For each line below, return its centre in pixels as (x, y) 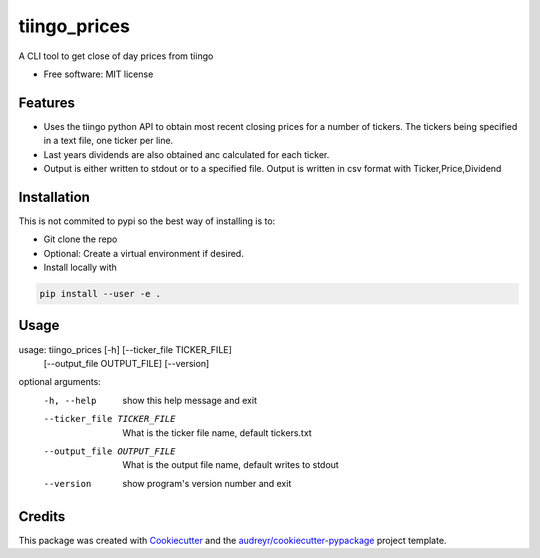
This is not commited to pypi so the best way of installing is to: (147, 221)
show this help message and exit (189, 400)
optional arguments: (60, 382)
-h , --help (70, 400)
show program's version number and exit (207, 483)
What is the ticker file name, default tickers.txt (217, 432)
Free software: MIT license (98, 74)
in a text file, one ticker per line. (108, 141)
